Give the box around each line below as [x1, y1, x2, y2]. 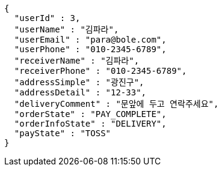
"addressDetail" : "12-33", [14, 88, 147, 97]
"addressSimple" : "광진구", [14, 77, 144, 87]
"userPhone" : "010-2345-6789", [14, 44, 167, 54]
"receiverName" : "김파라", [14, 56, 140, 65]
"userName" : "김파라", [14, 25, 119, 34]
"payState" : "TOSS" [14, 128, 111, 138]
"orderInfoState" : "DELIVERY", [14, 119, 167, 128]
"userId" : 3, [14, 13, 81, 23]
